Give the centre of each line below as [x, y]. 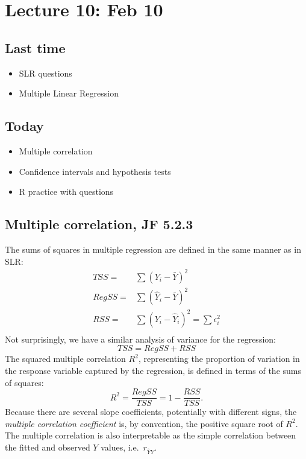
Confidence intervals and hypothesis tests [95, 171]
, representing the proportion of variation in [219, 359]
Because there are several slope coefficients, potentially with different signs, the [151, 412]
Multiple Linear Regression [69, 93]
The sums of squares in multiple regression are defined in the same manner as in [153, 249]
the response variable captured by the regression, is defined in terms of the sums [153, 370]
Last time [35, 47]
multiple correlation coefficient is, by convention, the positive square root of [144, 423]
